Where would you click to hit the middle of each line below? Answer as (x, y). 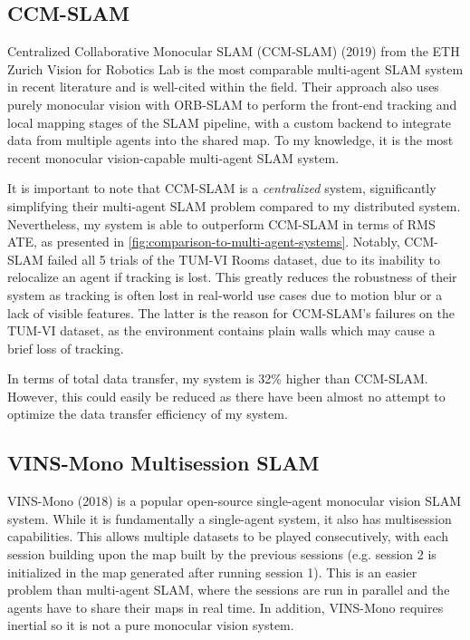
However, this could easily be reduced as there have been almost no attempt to (226, 396)
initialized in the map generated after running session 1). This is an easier (212, 572)
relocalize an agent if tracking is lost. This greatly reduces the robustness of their (232, 277)
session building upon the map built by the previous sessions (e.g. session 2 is (222, 554)
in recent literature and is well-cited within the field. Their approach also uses (223, 87)
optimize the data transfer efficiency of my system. (148, 414)
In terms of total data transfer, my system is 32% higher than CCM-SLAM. (218, 378)
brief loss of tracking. (66, 348)
